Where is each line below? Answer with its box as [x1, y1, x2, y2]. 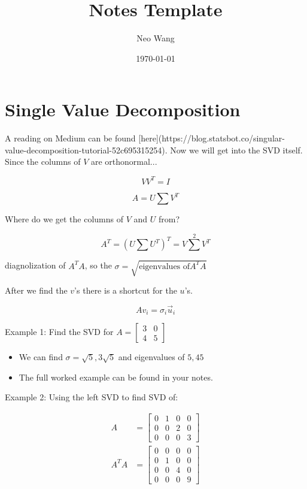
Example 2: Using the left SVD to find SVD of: [5, 391, 178, 403]
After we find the [5, 283, 68, 296]
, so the [84, 259, 112, 271]
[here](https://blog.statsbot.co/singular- [138, 132, 285, 144]
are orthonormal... [90, 155, 157, 168]
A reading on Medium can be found [5, 132, 136, 144]
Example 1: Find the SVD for [5, 325, 114, 338]
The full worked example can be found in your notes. [19, 370, 213, 383]
